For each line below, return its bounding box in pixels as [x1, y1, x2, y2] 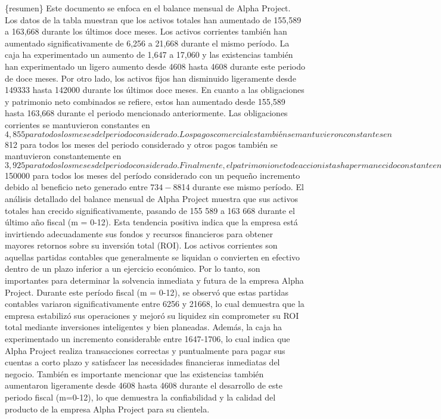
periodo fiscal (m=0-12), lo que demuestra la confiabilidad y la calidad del [5, 391, 276, 403]
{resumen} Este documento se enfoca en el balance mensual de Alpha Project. [5, 2, 291, 14]
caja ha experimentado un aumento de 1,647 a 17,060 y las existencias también [5, 48, 293, 61]
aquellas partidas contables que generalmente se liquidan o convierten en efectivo [5, 250, 300, 263]
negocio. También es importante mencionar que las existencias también [5, 367, 264, 380]
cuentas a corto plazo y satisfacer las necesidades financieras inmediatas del [5, 356, 280, 368]
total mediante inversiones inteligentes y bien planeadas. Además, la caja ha [5, 321, 282, 333]
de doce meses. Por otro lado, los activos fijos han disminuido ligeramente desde [5, 72, 296, 84]
